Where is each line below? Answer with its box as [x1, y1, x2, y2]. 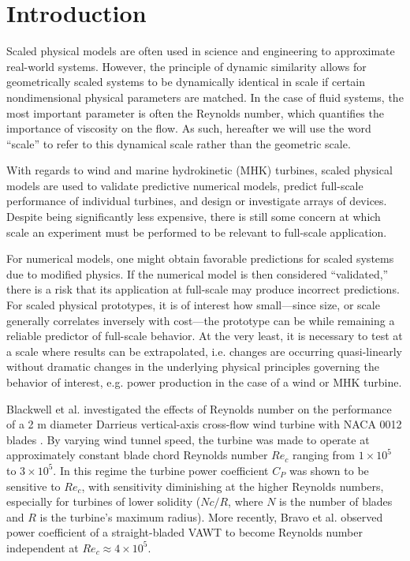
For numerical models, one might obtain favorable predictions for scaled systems [6, 250, 394, 267]
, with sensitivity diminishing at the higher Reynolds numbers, [81, 477, 384, 494]
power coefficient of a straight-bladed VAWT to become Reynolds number [6, 524, 363, 540]
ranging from [292, 447, 356, 463]
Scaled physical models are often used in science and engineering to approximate [6, 43, 395, 59]
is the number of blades [279, 493, 393, 510]
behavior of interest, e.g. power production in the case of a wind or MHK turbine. [6, 374, 402, 390]
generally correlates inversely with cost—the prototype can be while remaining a [6, 312, 395, 328]
